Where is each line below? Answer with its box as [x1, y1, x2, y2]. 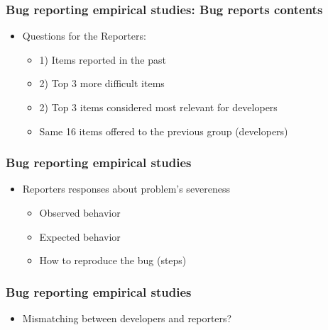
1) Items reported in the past [39, 52, 166, 67]
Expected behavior [39, 229, 121, 244]
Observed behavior [39, 205, 121, 220]
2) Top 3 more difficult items [39, 76, 165, 91]
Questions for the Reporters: [22, 28, 146, 43]
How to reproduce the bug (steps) [39, 253, 187, 268]
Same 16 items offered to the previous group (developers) [39, 123, 288, 138]
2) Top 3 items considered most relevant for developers [39, 100, 278, 114]
